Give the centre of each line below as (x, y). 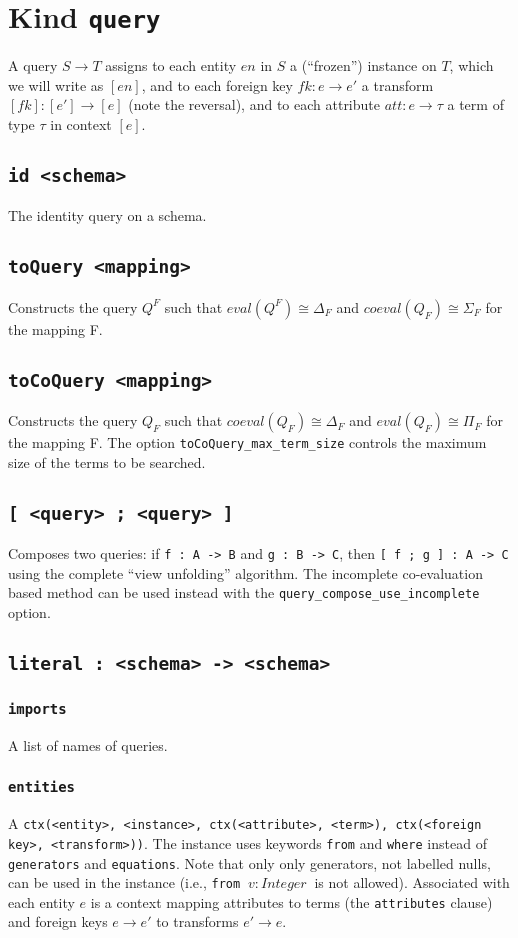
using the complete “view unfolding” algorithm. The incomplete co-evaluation (245, 572)
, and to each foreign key (217, 84)
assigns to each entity (171, 65)
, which (471, 65)
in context (81, 124)
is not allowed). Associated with (412, 882)
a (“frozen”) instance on (363, 65)
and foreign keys (58, 921)
